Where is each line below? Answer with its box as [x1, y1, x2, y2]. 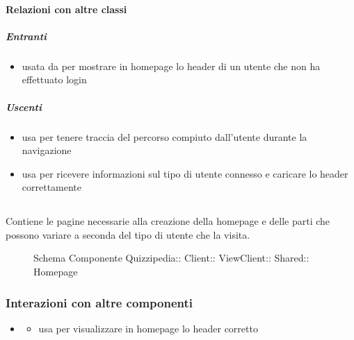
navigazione [22, 143, 72, 158]
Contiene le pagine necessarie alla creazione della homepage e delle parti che [6, 214, 330, 228]
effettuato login [22, 72, 87, 87]
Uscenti [6, 99, 42, 114]
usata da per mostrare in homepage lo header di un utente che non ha [22, 58, 321, 73]
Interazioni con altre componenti [6, 294, 193, 311]
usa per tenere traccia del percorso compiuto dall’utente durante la [22, 129, 307, 144]
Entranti [6, 28, 47, 43]
